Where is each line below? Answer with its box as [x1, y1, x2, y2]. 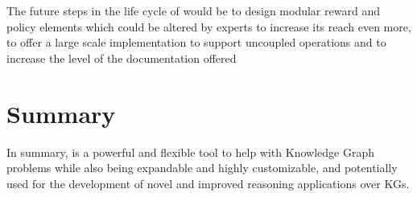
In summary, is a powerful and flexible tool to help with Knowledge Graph [6, 143, 374, 160]
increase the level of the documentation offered [6, 49, 237, 66]
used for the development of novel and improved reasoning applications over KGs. [6, 174, 410, 191]
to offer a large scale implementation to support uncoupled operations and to [6, 34, 386, 51]
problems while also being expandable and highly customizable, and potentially [6, 159, 398, 176]
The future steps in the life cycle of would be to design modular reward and [6, 2, 380, 18]
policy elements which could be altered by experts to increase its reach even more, [6, 18, 411, 35]
